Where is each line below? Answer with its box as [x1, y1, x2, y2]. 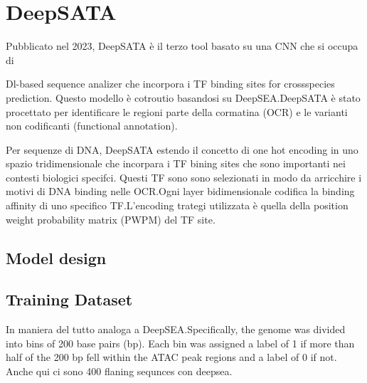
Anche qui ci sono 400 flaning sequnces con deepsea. [6, 364, 233, 379]
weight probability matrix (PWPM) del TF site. [6, 211, 216, 226]
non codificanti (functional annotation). [6, 118, 178, 133]
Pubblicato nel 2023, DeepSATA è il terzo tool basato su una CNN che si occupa [6, 38, 358, 53]
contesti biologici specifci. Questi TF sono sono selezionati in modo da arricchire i [6, 169, 362, 184]
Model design [6, 246, 107, 268]
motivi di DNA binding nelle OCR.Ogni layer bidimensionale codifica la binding [6, 184, 355, 199]
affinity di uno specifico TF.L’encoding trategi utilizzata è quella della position [6, 198, 349, 213]
